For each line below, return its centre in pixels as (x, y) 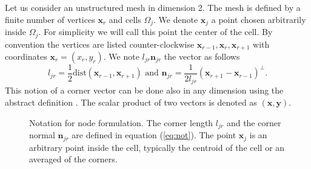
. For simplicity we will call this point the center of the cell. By (155, 32)
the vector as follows (202, 56)
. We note (121, 56)
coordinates (26, 56)
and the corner (254, 122)
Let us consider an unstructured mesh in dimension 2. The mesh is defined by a (153, 7)
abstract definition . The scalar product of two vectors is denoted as (131, 102)
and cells (125, 19)
